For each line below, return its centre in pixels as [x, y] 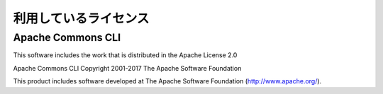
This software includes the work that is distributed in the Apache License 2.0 [125, 55]
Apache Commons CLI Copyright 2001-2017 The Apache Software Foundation [127, 68]
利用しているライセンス [81, 18]
